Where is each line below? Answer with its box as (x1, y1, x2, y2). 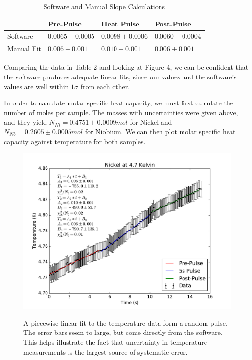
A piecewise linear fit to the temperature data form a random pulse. (23, 317, 228, 328)
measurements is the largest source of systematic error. (23, 346, 188, 357)
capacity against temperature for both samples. (4, 136, 146, 146)
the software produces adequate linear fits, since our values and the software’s (4, 71, 237, 81)
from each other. (80, 81, 130, 91)
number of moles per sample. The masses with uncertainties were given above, (4, 107, 238, 117)
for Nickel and (130, 117, 172, 127)
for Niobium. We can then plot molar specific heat (85, 126, 236, 136)
